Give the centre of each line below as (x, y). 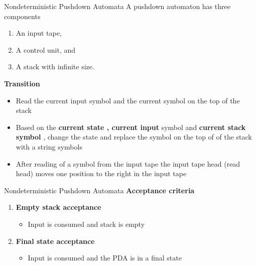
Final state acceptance (55, 241)
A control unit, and (46, 49)
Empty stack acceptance (58, 207)
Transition (22, 83)
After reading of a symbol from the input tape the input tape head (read (128, 163)
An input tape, (39, 33)
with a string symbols (49, 146)
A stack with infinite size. (55, 66)
